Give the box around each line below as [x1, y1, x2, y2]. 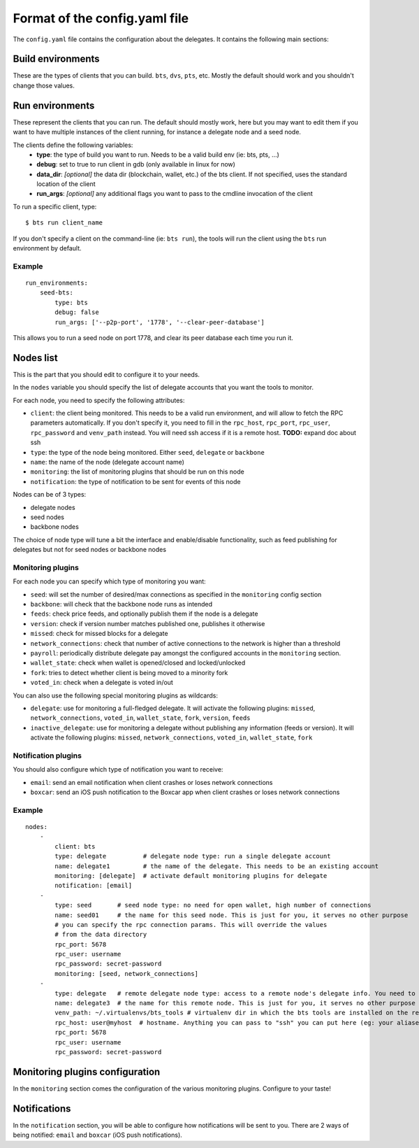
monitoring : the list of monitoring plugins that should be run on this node [30, 467, 244, 476]
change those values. [13, 81, 75, 90]
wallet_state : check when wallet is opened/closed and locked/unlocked [30, 658, 246, 667]
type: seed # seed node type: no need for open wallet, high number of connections [54, 901, 372, 909]
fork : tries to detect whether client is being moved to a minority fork [30, 668, 228, 676]
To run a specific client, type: [13, 202, 97, 211]
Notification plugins [13, 751, 82, 760]
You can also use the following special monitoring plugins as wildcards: [13, 691, 218, 700]
